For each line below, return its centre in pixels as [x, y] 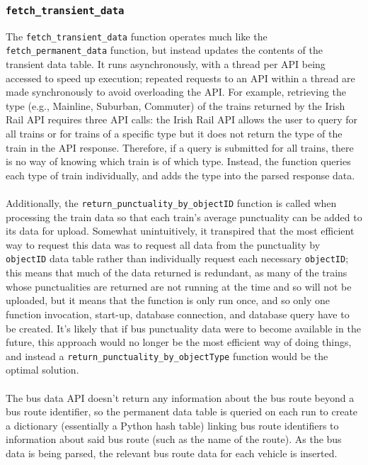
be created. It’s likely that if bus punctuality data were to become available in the [183, 328]
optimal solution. [42, 370]
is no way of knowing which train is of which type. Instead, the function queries [178, 161]
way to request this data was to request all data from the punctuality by [163, 244]
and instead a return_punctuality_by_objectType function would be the [167, 355]
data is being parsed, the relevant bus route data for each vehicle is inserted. [172, 453]
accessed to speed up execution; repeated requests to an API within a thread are [180, 78]
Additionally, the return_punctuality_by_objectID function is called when [171, 203]
